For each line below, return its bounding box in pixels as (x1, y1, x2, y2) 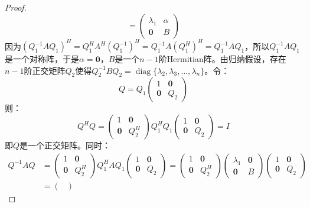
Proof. (5, 1, 27, 13)
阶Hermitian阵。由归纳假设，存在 (158, 53, 286, 65)
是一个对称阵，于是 (5, 53, 79, 65)
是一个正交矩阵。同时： (19, 139, 111, 151)
